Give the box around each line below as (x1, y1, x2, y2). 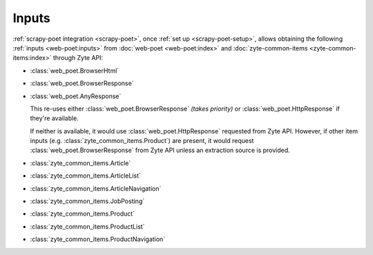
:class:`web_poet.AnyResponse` (30, 92, 122, 100)
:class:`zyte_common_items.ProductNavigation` (30, 235, 166, 243)
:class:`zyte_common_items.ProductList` (30, 222, 145, 231)
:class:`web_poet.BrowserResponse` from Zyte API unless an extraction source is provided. (30, 146, 290, 155)
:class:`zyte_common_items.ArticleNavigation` (30, 184, 162, 193)
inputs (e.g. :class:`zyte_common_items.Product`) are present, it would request (30, 137, 254, 145)
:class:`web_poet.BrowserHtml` (30, 66, 119, 75)
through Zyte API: (52, 54, 104, 62)
